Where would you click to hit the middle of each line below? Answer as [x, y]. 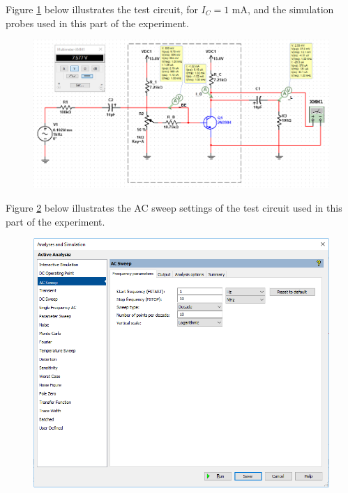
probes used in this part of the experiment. [97, 23]
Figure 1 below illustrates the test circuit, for [102, 9]
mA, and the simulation [283, 9]
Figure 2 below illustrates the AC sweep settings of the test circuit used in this [174, 208]
